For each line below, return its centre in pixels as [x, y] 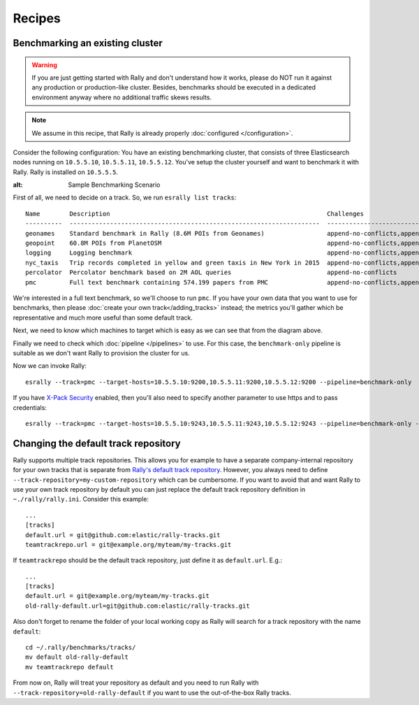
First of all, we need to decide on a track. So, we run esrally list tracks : [125, 198]
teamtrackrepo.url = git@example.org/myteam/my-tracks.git [128, 544]
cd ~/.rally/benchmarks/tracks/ [81, 648]
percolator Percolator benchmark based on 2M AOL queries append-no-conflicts [211, 272]
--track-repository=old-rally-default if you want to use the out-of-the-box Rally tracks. [152, 692]
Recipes [37, 18]
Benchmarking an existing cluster [88, 43]
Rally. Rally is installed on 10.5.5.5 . [66, 172]
